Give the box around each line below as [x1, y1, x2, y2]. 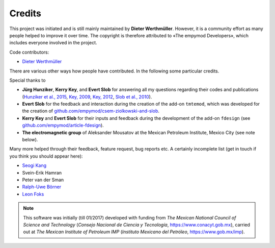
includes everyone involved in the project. [9, 40, 97, 46]
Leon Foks [22, 191, 44, 197]
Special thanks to [9, 77, 46, 83]
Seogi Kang [22, 162, 47, 168]
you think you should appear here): [9, 153, 83, 159]
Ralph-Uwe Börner [22, 184, 61, 190]
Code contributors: [9, 49, 49, 55]
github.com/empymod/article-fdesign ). [22, 122, 104, 129]
